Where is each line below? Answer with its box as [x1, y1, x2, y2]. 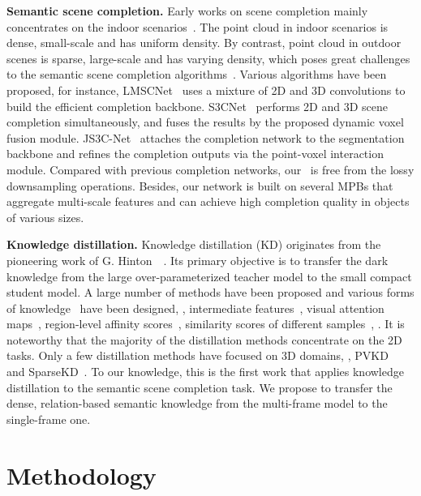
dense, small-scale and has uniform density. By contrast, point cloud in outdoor [6, 34, 402, 51]
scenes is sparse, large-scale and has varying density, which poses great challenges [6, 49, 410, 66]
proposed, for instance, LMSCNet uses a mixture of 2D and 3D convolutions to [6, 81, 406, 98]
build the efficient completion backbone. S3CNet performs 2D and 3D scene [6, 97, 389, 114]
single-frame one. [6, 410, 91, 427]
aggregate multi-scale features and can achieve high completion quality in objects [6, 193, 410, 210]
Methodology [6, 458, 157, 491]
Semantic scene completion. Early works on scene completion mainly [6, 2, 368, 19]
